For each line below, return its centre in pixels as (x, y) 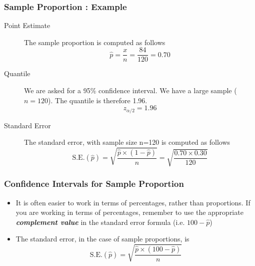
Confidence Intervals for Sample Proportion (94, 184)
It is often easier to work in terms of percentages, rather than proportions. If (133, 202)
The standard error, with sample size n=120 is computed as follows (127, 142)
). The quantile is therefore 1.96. (98, 100)
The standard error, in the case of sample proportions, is (102, 239)
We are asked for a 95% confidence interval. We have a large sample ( (130, 90)
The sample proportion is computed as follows (95, 42)
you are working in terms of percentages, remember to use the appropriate (129, 212)
